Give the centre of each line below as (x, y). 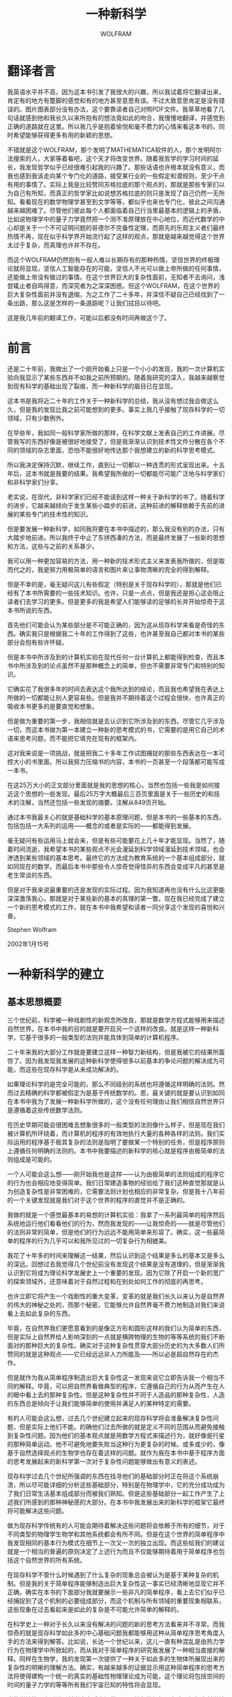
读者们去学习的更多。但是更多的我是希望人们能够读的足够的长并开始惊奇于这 (116, 601)
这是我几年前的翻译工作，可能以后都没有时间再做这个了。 (89, 317)
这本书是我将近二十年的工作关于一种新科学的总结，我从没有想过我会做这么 (113, 401)
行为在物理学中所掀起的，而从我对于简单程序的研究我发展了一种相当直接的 (113, 1650)
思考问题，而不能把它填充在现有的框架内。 (79, 738)
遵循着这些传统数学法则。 (49, 1110)
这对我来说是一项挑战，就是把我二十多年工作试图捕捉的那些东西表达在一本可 (116, 753)
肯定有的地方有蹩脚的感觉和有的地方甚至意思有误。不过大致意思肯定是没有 (113, 100)
